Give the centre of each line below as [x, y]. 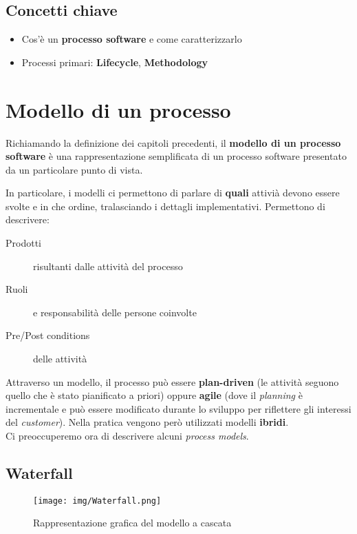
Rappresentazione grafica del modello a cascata [132, 523]
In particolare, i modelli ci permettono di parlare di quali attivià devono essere [173, 193]
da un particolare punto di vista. [74, 169]
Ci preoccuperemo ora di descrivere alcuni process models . [127, 436]
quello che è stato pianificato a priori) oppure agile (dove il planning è [154, 395]
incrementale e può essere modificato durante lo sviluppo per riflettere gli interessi [178, 408]
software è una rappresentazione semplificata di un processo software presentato [176, 156]
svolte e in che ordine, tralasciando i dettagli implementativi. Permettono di [165, 206]
